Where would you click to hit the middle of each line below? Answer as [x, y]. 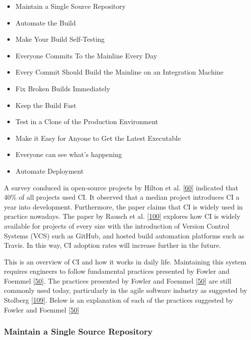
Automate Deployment [50, 170]
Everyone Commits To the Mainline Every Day [86, 55]
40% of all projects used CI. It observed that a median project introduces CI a [122, 197]
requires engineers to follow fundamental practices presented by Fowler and [117, 271]
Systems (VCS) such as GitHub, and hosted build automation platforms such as [124, 235]
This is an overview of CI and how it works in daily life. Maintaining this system [125, 261]
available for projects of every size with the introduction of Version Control [117, 225]
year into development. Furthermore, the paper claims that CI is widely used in [124, 206]
